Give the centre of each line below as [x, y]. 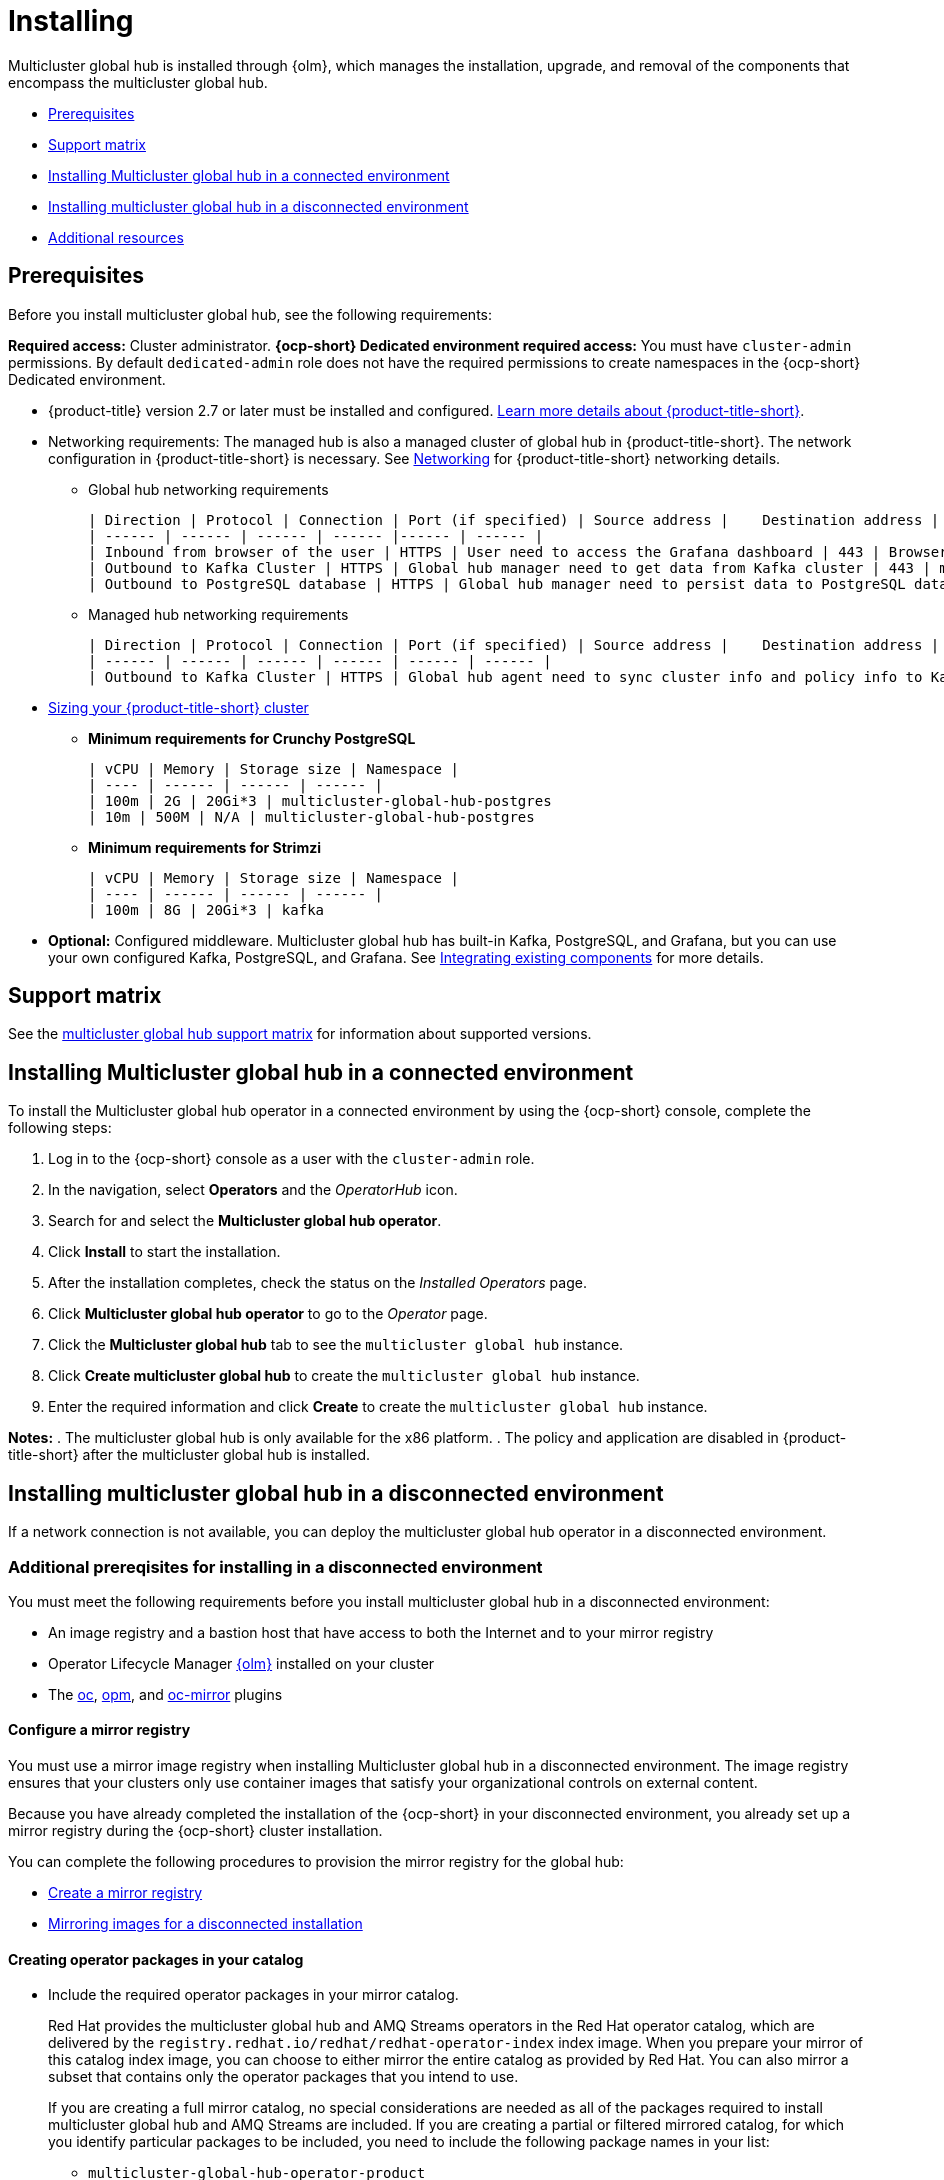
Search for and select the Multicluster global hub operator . [245, 1221]
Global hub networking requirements [208, 489]
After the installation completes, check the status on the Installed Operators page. [317, 1283]
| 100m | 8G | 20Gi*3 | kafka [206, 909]
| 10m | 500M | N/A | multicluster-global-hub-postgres [311, 816]
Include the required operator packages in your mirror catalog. [253, 1995]
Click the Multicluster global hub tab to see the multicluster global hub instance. [336, 1345]
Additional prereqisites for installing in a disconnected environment [275, 1566]
